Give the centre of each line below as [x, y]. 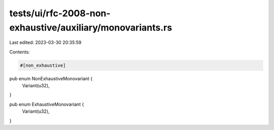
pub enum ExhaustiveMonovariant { [47, 104]
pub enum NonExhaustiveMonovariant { [51, 78]
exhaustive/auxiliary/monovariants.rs [91, 27]
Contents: [20, 52]
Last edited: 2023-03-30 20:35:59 [45, 43]
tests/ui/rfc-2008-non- [60, 13]
